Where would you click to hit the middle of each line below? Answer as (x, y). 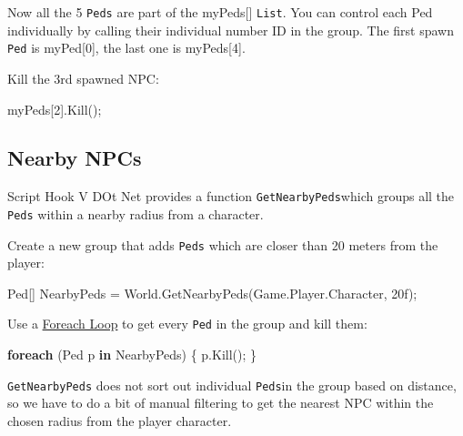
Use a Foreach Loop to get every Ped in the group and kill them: (187, 324)
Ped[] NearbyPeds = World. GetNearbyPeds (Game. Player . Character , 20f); (212, 293)
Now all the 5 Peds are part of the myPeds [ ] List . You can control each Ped (220, 12)
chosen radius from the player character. (120, 420)
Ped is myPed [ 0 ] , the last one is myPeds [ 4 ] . (126, 48)
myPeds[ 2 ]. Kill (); (55, 109)
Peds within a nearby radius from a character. (136, 213)
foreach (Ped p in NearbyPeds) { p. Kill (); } (132, 355)
